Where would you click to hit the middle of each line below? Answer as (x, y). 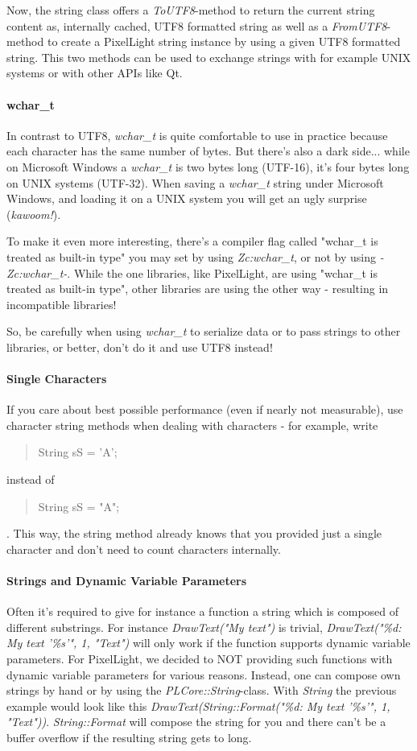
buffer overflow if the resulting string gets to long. (129, 737)
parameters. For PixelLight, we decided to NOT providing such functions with (200, 659)
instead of (31, 479)
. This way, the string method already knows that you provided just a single (194, 533)
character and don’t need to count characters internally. (144, 549)
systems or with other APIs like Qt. (95, 73)
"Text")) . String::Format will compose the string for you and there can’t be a (196, 722)
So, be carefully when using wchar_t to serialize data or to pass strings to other (204, 331)
